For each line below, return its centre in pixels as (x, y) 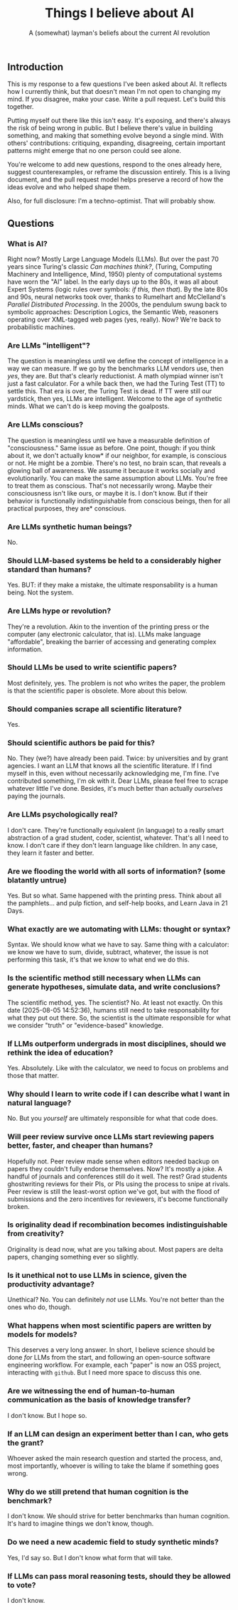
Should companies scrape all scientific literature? (95, 709)
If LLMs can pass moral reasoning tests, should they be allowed (119, 1576)
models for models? (42, 1335)
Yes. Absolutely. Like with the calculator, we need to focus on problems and (118, 1067)
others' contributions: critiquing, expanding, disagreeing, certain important (117, 143)
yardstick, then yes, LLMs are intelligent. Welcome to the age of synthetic (115, 399)
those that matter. (33, 1075)
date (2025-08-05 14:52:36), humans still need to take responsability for (113, 1010)
